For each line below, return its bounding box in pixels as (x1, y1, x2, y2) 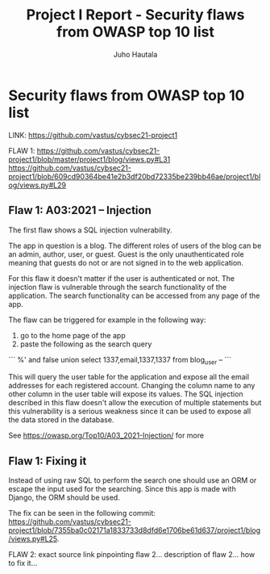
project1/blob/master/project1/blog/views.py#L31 (8, 154, 171, 164)
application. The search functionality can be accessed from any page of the (8, 291, 260, 300)
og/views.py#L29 (8, 180, 67, 190)
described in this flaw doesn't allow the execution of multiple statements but (8, 398, 262, 408)
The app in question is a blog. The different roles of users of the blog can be (8, 241, 262, 250)
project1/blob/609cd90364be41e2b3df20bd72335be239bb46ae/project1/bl (8, 171, 261, 181)
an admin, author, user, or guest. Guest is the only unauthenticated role (8, 249, 244, 259)
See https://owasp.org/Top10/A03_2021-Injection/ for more (8, 430, 204, 441)
